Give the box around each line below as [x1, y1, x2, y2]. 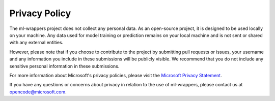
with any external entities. [9, 40, 64, 46]
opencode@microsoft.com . [9, 89, 67, 95]
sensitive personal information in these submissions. [9, 63, 120, 69]
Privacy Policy [9, 8, 71, 19]
